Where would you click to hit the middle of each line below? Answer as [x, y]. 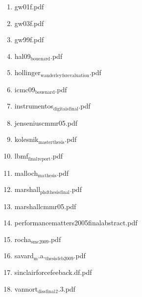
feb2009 [65, 258]
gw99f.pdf [29, 40]
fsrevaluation [75, 75]
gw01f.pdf [29, 6]
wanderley [51, 75]
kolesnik [26, 139]
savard [24, 256]
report [44, 159]
